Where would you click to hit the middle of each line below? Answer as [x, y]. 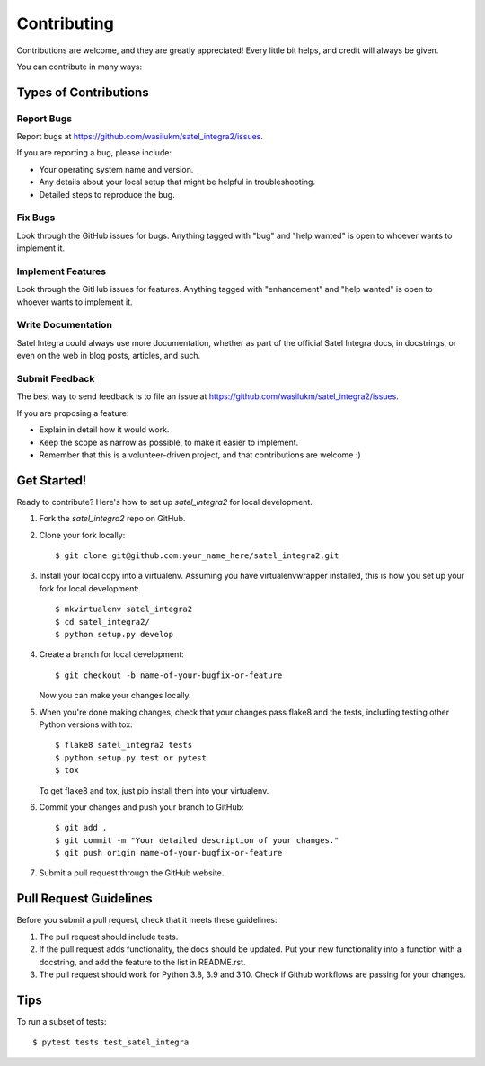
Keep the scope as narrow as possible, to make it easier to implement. [169, 442]
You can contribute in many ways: [79, 67]
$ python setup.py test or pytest [131, 758]
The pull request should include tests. [109, 937]
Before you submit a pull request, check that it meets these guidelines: [147, 920]
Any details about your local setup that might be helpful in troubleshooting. [177, 182]
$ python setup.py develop [115, 634]
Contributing [65, 23]
